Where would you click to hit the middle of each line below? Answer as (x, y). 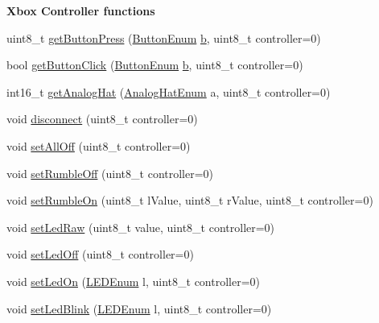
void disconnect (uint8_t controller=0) (102, 119)
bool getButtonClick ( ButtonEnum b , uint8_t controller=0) (155, 65)
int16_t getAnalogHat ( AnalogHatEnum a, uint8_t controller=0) (169, 91)
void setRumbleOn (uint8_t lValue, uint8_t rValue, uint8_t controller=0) (190, 200)
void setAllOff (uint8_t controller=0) (99, 145)
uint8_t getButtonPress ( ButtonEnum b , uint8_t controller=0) (164, 37)
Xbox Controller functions (81, 10)
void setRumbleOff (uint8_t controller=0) (110, 173)
